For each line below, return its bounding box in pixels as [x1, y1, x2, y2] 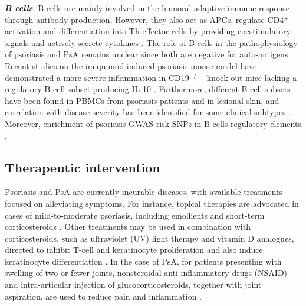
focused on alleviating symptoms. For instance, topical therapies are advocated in [5, 197, 299, 209]
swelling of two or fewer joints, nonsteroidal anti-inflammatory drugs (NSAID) [5, 266, 288, 279]
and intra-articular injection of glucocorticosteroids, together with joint [5, 278, 262, 291]
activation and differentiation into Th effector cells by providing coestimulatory [5, 25, 291, 37]
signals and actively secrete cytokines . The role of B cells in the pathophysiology [5, 36, 298, 48]
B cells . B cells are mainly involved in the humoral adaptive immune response [5, 2, 289, 14]
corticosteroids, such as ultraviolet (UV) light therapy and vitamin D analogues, [5, 232, 294, 244]
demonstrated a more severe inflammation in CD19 [5, 71, 189, 83]
